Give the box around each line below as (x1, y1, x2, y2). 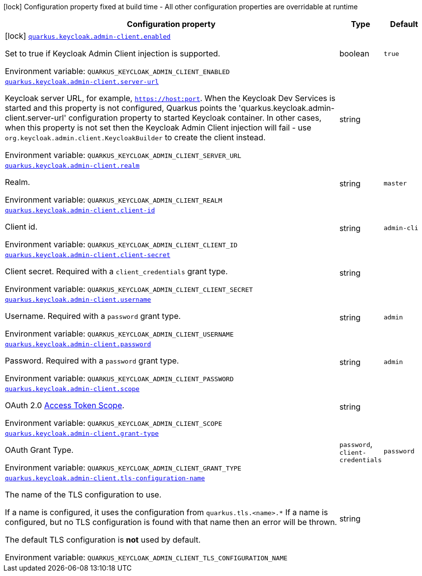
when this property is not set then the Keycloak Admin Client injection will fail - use (5, 123, 311, 132)
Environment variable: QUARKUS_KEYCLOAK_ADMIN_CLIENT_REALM (5, 195, 223, 205)
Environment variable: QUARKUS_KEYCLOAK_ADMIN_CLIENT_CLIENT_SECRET (5, 284, 253, 294)
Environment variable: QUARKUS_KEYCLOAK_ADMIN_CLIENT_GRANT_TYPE (5, 463, 242, 472)
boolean (339, 49, 369, 58)
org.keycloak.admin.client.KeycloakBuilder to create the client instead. (5, 132, 266, 142)
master (384, 180, 407, 187)
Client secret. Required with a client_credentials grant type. (5, 266, 228, 276)
